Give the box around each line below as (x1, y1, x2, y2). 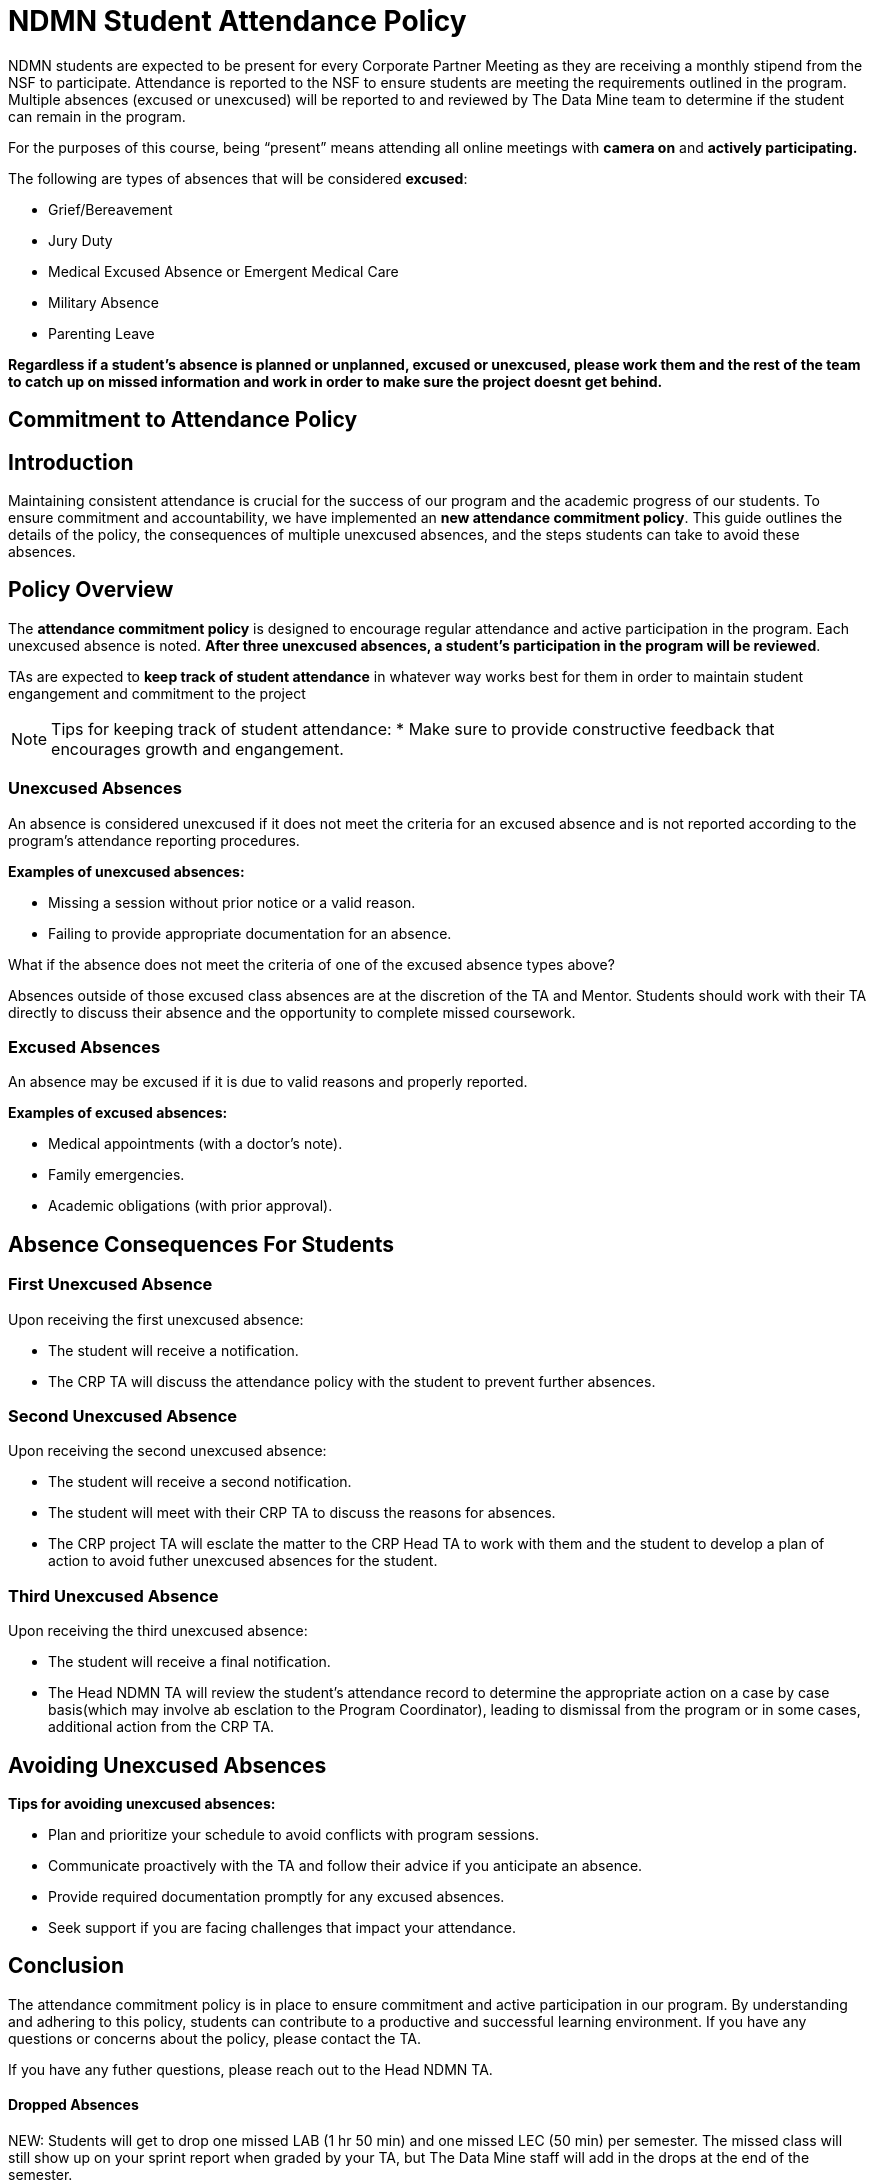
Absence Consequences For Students (8, 1231, 395, 1257)
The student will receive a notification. (48, 1341, 299, 1359)
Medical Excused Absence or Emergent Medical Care (48, 262, 399, 280)
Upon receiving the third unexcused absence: (8, 1622, 308, 1640)
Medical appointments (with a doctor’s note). (48, 1135, 343, 1153)
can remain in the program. (8, 107, 186, 125)
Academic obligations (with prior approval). (48, 1197, 333, 1215)
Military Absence (48, 293, 159, 311)
